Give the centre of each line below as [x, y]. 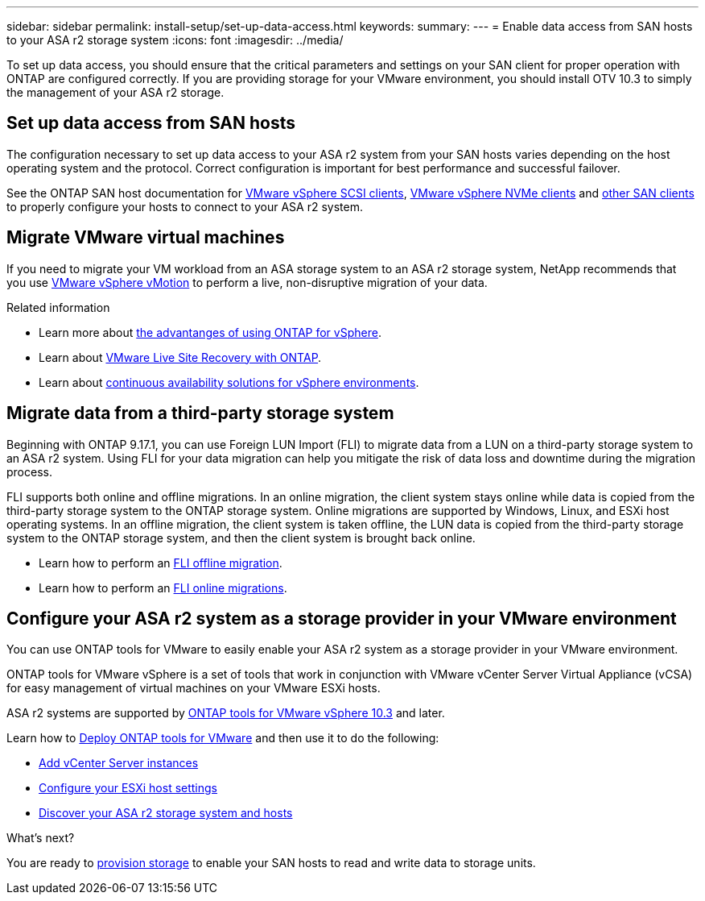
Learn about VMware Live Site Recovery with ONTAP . [180, 357]
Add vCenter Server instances [119, 763]
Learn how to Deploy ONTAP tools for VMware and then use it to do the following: [223, 738]
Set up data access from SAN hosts [151, 123]
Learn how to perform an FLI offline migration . [161, 563]
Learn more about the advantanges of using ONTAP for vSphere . [210, 332]
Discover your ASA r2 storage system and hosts [166, 813]
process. [29, 471]
